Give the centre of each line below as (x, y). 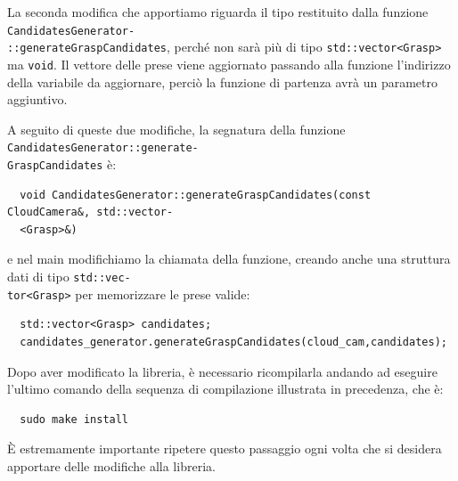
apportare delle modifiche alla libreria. (111, 465)
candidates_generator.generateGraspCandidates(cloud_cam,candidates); (233, 342)
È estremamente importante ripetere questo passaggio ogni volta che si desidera (225, 448)
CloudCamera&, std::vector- (90, 212)
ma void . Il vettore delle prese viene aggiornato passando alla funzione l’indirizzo (229, 64)
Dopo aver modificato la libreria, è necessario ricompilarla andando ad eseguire (222, 371)
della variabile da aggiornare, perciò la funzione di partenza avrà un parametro (222, 82)
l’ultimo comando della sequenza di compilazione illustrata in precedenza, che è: (225, 389)
